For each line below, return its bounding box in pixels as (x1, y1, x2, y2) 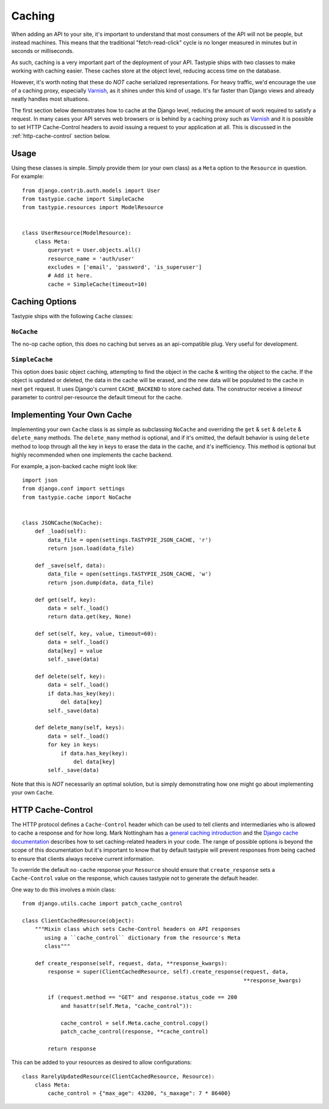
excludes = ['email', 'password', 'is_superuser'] (48, 264, 202, 271)
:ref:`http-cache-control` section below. (11, 132, 111, 140)
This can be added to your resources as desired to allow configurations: (11, 1058, 192, 1066)
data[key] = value (48, 647, 103, 654)
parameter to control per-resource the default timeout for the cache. (11, 394, 183, 401)
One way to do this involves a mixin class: (11, 886, 116, 893)
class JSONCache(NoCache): (22, 519, 103, 526)
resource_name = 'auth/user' (48, 255, 135, 262)
